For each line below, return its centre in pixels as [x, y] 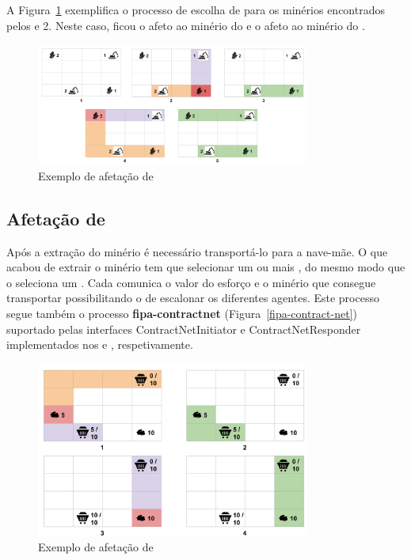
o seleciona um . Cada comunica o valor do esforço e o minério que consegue [191, 282]
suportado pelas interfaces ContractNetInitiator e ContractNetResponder [184, 329]
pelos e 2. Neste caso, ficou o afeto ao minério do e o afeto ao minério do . [186, 25]
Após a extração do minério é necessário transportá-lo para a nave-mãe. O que [197, 251]
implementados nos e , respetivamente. [100, 344]
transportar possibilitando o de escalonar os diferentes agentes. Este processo [193, 298]
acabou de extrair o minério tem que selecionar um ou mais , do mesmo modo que [206, 267]
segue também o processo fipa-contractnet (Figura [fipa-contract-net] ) [182, 313]
